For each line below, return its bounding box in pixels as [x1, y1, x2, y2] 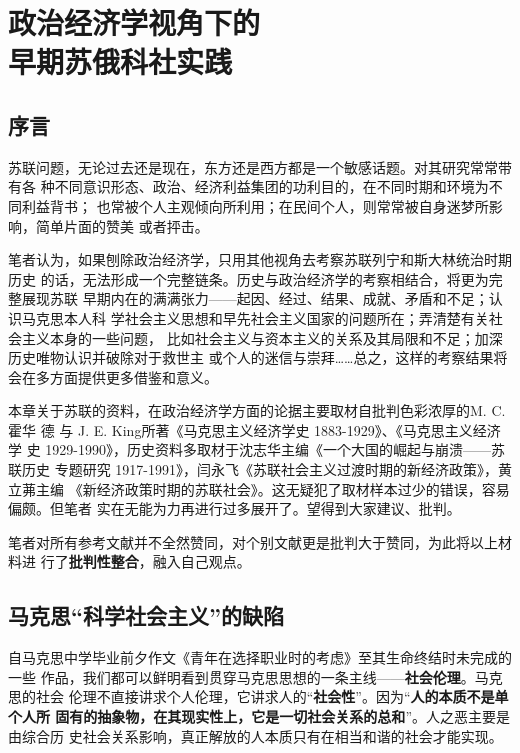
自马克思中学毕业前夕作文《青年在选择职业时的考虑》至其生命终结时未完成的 [8, 647, 512, 668]
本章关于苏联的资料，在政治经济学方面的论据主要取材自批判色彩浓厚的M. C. [8, 400, 506, 421]
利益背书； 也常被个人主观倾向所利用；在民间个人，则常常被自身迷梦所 [21, 195, 489, 216]
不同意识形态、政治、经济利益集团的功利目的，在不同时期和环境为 [54, 176, 489, 197]
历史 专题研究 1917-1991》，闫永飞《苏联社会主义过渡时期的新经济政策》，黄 [21, 459, 512, 480]
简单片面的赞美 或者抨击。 [35, 215, 209, 236]
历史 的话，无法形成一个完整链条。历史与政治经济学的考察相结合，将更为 [8, 268, 489, 289]
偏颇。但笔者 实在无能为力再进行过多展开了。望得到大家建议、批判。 [8, 498, 461, 519]
